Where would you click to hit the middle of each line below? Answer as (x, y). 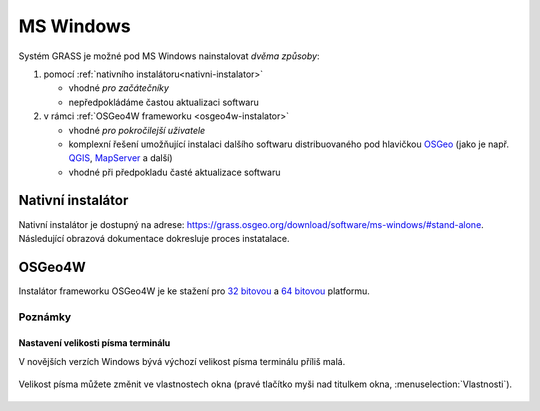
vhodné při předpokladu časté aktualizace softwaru (174, 172)
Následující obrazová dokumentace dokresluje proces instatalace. (154, 238)
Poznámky (45, 317)
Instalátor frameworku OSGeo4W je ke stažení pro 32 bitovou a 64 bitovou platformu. (194, 291)
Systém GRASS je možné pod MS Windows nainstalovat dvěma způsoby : (169, 56)
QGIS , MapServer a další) (121, 158)
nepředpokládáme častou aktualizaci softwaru (164, 102)
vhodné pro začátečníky (119, 88)
